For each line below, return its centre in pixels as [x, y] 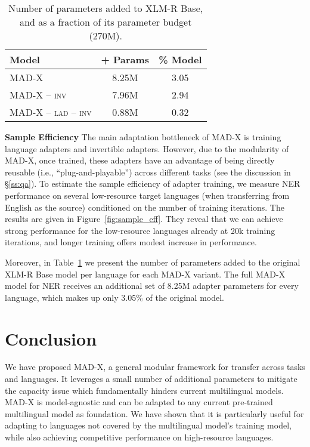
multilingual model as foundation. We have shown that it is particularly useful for [154, 413]
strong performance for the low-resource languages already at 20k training [140, 230]
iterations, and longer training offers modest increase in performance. [131, 242]
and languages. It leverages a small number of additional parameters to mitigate [151, 379]
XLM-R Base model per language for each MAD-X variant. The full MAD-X [145, 274]
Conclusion [51, 338]
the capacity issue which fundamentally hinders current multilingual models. [144, 390]
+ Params [125, 59]
